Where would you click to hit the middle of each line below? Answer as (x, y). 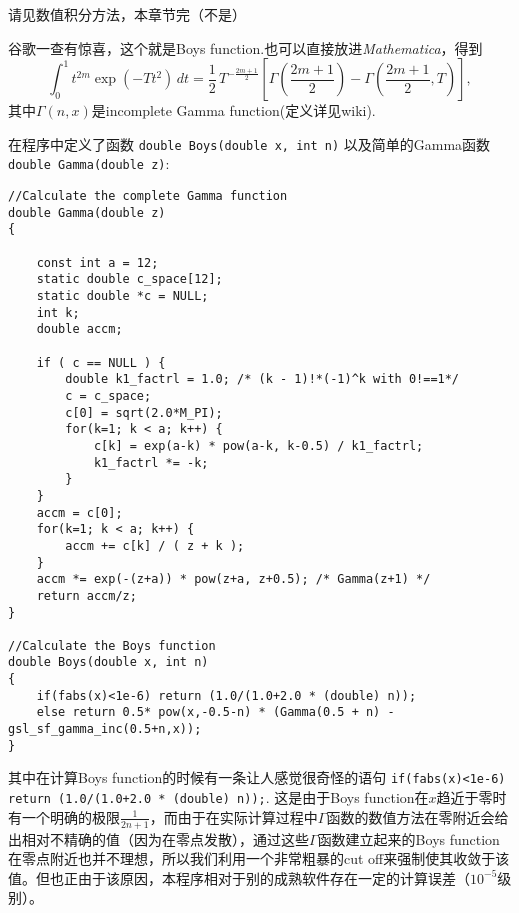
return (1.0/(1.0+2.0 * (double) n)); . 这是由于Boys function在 (218, 797)
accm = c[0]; (79, 512)
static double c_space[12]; (129, 279)
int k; (58, 312)
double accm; (79, 329)
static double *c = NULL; (122, 296)
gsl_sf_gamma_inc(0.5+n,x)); (105, 729)
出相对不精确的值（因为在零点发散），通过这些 (158, 838)
